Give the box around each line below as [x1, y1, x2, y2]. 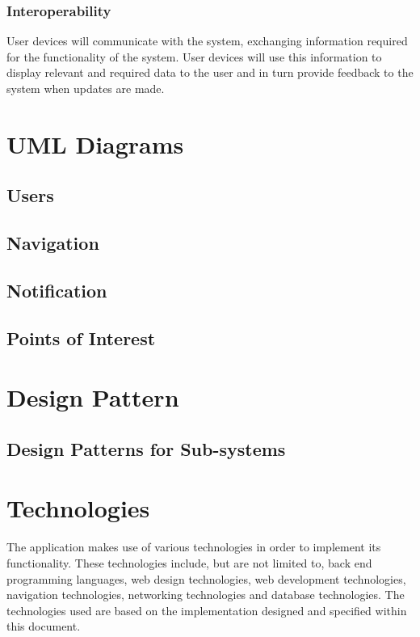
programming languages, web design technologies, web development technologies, [6, 570, 406, 587]
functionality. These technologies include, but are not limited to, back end [6, 554, 372, 571]
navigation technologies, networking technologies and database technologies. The [6, 586, 405, 603]
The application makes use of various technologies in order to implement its [6, 538, 381, 555]
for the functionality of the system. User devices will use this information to [6, 48, 382, 65]
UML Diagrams [6, 127, 184, 160]
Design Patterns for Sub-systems [6, 436, 286, 461]
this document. [6, 618, 81, 635]
